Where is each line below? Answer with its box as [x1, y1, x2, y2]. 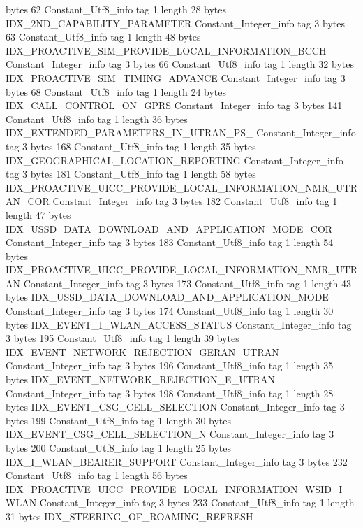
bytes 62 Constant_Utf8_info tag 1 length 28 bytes [6, 2, 227, 16]
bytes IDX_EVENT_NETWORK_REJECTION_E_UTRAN [6, 372, 276, 387]
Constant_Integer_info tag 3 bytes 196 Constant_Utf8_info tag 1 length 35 [6, 358, 334, 373]
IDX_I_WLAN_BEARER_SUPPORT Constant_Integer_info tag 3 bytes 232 [6, 454, 348, 469]
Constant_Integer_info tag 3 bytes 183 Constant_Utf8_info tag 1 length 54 [6, 235, 334, 250]
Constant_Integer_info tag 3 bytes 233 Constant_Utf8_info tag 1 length [39, 495, 355, 510]
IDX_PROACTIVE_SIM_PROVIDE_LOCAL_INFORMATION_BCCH [6, 43, 327, 57]
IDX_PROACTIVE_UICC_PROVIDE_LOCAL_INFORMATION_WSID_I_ [6, 481, 350, 496]
